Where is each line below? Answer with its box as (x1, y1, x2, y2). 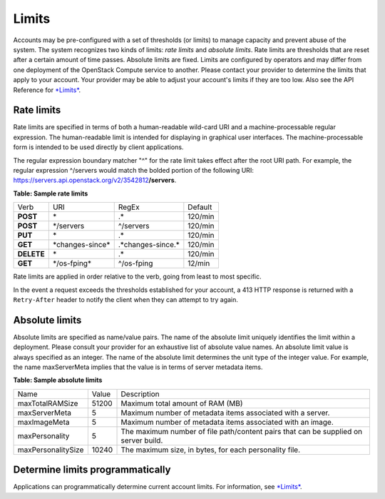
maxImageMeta (17, 417, 70, 427)
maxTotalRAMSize (17, 398, 78, 408)
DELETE (17, 249, 46, 259)
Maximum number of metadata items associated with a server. (120, 408, 330, 418)
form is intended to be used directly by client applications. (13, 143, 184, 151)
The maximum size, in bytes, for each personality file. (120, 445, 301, 455)
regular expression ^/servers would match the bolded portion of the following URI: (13, 166, 255, 174)
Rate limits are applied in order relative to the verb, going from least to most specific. (13, 272, 262, 281)
